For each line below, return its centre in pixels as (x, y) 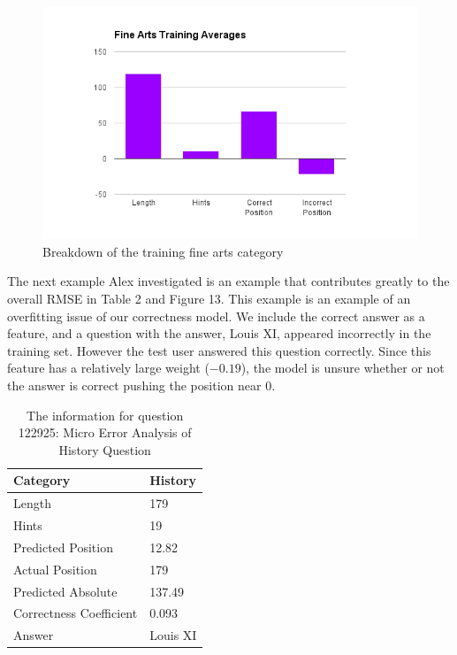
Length (32, 503)
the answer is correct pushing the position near (134, 385)
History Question (105, 449)
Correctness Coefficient (76, 613)
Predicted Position (63, 547)
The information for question (105, 415)
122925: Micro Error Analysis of (105, 432)
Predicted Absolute (65, 591)
